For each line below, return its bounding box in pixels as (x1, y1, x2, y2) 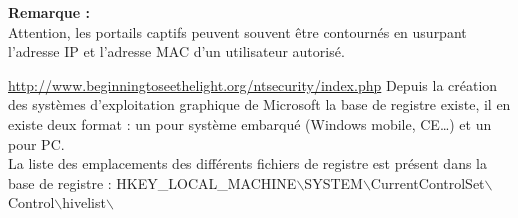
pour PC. (8, 133, 65, 154)
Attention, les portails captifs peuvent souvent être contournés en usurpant (8, 21, 467, 42)
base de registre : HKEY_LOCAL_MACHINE (8, 172, 297, 193)
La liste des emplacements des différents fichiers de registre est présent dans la (8, 153, 487, 174)
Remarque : (8, 2, 90, 22)
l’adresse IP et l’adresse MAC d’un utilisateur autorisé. (8, 41, 345, 62)
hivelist (62, 192, 106, 213)
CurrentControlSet (370, 172, 485, 193)
